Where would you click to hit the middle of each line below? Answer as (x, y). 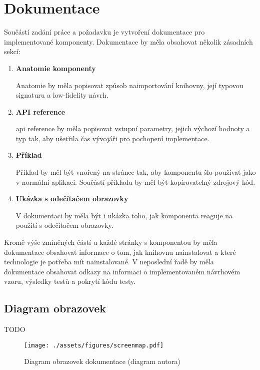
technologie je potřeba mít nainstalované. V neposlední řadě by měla (109, 262)
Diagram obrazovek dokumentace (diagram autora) (102, 361)
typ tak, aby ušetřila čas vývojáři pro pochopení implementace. (112, 138)
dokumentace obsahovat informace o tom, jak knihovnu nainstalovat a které (120, 252)
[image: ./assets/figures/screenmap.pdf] (94, 345)
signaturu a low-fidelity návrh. (62, 95)
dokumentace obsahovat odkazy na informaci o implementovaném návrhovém (122, 271)
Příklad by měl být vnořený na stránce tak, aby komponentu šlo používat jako (136, 172)
